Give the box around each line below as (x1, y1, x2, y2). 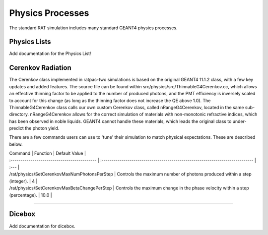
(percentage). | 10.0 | (9, 192, 52, 198)
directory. (9, 112, 29, 117)
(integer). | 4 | (9, 178, 38, 184)
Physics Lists (9, 38, 52, 46)
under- (232, 118, 247, 124)
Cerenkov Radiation (9, 63, 71, 72)
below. (9, 141, 23, 147)
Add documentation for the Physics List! (9, 51, 91, 57)
